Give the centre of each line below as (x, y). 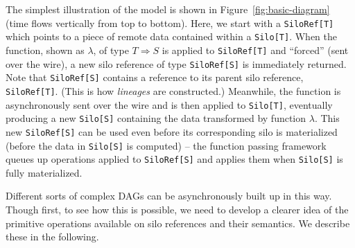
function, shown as (45, 50)
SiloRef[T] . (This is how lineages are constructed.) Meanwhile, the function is (173, 90)
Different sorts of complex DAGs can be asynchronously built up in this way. (169, 196)
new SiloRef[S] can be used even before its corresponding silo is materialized (172, 131)
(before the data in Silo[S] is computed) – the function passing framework (166, 145)
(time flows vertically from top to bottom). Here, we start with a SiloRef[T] (170, 23)
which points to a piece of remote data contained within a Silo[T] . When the (172, 36)
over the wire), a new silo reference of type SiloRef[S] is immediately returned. (176, 63)
